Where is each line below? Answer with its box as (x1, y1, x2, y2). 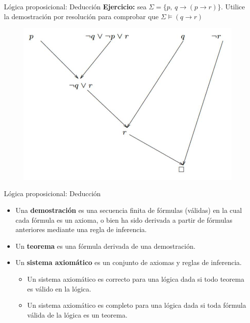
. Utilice (221, 1, 245, 11)
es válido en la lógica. (27, 283, 91, 294)
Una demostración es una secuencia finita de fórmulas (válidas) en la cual (15, 205, 242, 215)
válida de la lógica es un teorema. (27, 309, 127, 320)
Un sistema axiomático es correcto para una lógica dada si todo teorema (27, 273, 245, 284)
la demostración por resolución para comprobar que (4, 11, 159, 21)
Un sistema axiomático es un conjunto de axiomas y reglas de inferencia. (15, 257, 242, 267)
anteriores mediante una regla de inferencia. (15, 224, 147, 235)
